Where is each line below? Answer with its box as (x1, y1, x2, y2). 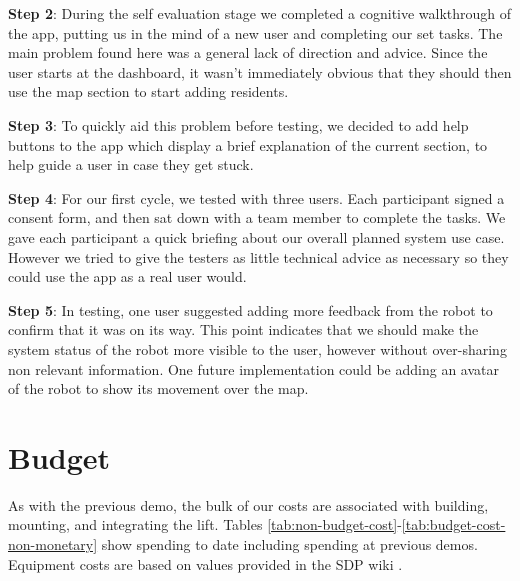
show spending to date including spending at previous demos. (101, 534, 478, 554)
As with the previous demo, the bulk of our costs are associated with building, (8, 494, 489, 515)
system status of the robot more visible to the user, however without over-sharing (8, 338, 507, 359)
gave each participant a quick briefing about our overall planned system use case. (8, 226, 505, 247)
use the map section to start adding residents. (8, 81, 289, 102)
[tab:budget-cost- (401, 514, 506, 535)
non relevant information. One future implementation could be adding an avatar (8, 358, 499, 379)
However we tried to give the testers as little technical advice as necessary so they (8, 246, 509, 267)
